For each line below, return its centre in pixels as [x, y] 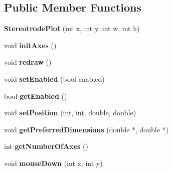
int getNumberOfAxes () [46, 146]
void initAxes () [30, 45]
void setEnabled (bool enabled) [54, 78]
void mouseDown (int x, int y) [53, 163]
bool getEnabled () [36, 96]
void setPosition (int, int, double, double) [70, 113]
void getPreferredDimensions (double [67, 129]
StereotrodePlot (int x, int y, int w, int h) [72, 28]
